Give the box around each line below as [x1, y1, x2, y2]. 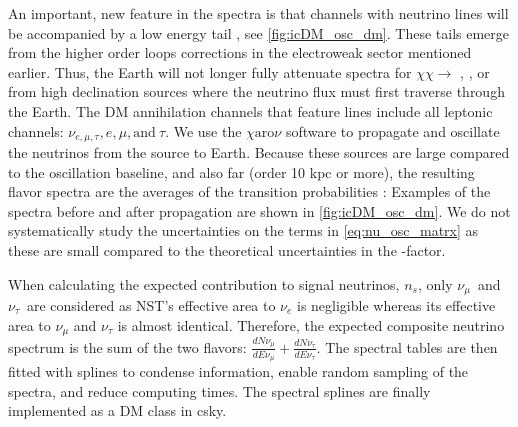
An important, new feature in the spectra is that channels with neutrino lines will [8, 3, 509, 23]
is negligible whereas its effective [297, 295, 496, 316]
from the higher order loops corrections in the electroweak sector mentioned [8, 42, 472, 63]
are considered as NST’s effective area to [26, 295, 276, 316]
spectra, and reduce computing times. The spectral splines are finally [8, 380, 431, 401]
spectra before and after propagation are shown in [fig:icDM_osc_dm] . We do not [8, 200, 511, 221]
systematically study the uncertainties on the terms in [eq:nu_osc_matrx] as [8, 220, 479, 241]
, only [417, 273, 453, 294]
